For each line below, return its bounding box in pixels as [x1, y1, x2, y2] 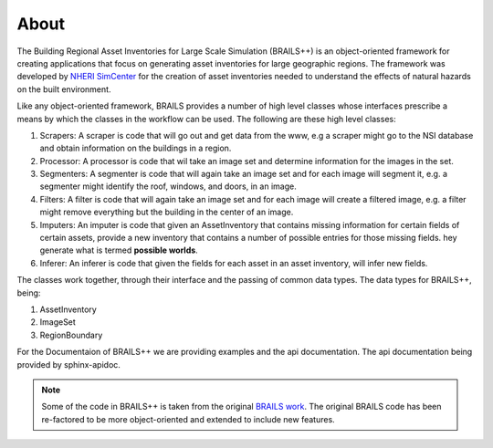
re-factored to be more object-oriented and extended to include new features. [41, 413, 335, 424]
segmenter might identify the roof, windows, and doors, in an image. [39, 181, 297, 192]
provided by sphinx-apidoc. [16, 359, 121, 370]
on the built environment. [16, 83, 111, 95]
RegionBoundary [39, 329, 103, 340]
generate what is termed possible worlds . [39, 245, 198, 255]
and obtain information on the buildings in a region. [39, 142, 232, 154]
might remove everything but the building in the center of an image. [39, 206, 294, 218]
